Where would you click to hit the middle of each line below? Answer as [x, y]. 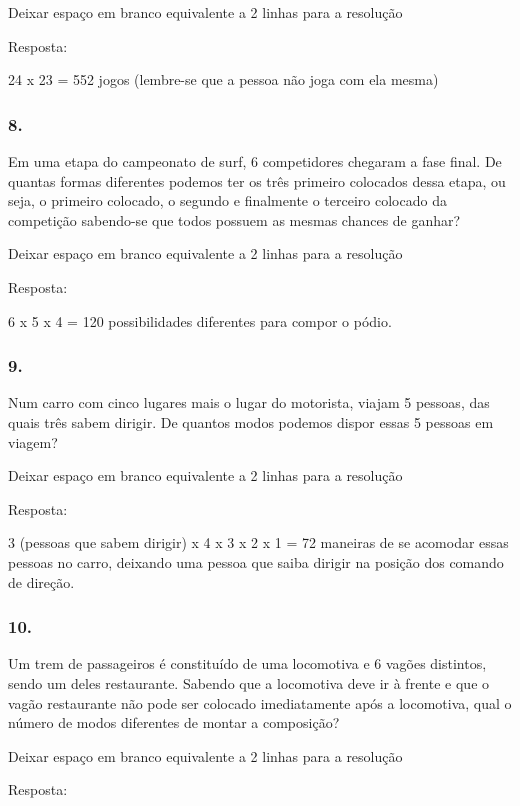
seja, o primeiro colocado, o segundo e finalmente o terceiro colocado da [227, 200]
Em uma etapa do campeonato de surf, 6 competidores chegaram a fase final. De [255, 161]
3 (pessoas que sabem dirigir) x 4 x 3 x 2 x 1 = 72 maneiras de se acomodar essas [258, 542]
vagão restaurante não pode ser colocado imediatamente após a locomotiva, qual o [260, 702]
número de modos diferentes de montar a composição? [174, 722]
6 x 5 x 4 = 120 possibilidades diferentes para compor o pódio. [200, 320]
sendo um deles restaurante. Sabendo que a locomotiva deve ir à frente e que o [249, 682]
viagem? [33, 441]
